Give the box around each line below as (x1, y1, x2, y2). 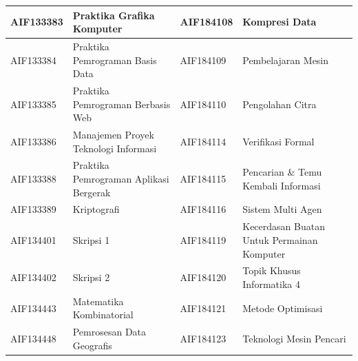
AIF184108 (180, 14, 233, 29)
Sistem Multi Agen (242, 202, 322, 216)
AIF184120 (180, 270, 227, 285)
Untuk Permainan (242, 232, 318, 247)
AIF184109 (180, 52, 227, 67)
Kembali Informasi (242, 178, 321, 192)
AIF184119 (180, 232, 227, 247)
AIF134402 (10, 270, 56, 285)
